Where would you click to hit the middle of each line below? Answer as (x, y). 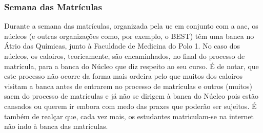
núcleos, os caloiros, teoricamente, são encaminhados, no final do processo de (125, 56)
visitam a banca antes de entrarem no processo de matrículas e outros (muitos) (128, 86)
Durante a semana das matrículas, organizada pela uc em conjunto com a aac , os (131, 26)
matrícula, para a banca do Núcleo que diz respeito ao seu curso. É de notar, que (131, 66)
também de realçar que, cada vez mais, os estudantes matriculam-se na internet (129, 116)
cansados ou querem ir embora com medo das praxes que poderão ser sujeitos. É (130, 106)
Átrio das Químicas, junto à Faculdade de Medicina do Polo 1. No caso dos (122, 46)
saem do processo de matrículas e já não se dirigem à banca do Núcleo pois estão (131, 96)
